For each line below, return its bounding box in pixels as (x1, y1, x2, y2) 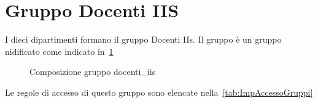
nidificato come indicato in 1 (5, 44, 114, 57)
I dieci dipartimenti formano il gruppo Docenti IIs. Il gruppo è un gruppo (5, 33, 282, 46)
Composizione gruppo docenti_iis (29, 65, 156, 78)
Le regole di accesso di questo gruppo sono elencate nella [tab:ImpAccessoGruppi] (5, 85, 313, 98)
